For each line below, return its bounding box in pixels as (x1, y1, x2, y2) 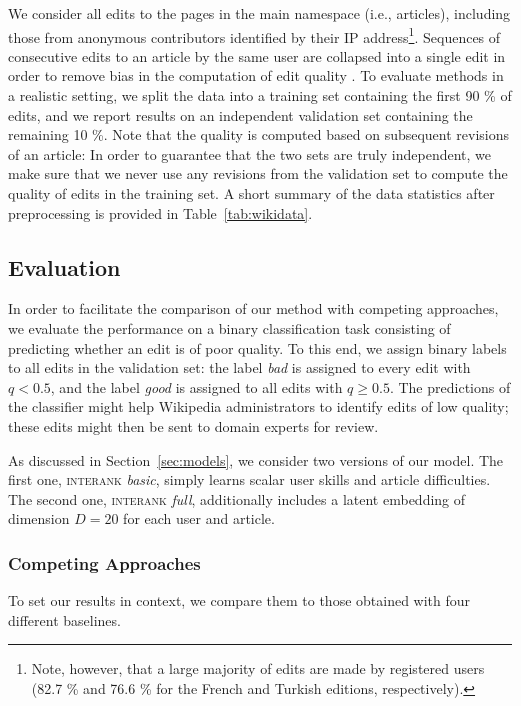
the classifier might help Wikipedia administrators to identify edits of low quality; (8, 396, 509, 417)
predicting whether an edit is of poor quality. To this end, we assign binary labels (8, 337, 507, 358)
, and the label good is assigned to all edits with (50, 376, 343, 397)
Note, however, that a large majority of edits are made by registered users (31, 658, 485, 679)
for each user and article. (123, 508, 275, 529)
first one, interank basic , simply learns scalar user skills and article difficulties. (8, 469, 491, 490)
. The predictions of (389, 376, 511, 397)
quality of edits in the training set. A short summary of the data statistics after (8, 183, 495, 203)
